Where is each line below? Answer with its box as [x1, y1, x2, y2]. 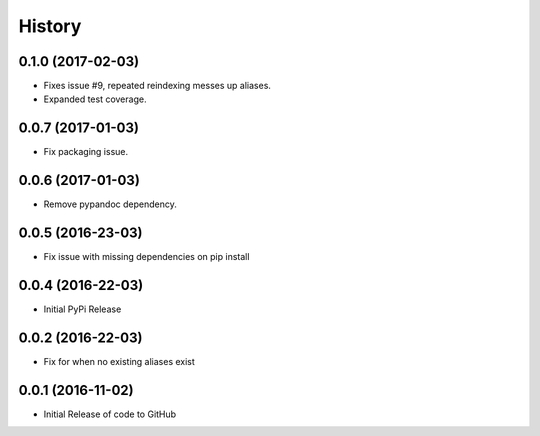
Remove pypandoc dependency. [43, 198, 177, 210]
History [18, 15, 82, 37]
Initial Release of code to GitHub [43, 408, 177, 420]
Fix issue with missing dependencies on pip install [43, 251, 250, 263]
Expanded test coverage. [43, 93, 147, 105]
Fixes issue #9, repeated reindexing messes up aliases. [43, 80, 272, 92]
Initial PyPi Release [43, 303, 122, 315]
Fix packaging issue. [43, 146, 129, 158]
